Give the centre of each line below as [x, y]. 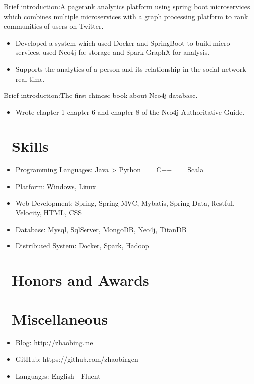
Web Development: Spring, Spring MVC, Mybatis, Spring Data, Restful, [125, 203]
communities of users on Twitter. [54, 26]
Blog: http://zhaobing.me [54, 342]
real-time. [30, 78]
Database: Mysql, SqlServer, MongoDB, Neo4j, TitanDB [101, 229]
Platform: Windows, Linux [56, 186]
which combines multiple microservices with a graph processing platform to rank [126, 16]
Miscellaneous [60, 318]
